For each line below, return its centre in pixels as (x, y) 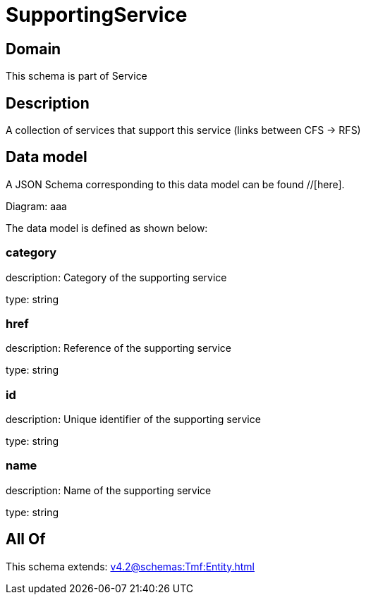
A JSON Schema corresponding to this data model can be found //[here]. (175, 184)
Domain (33, 49)
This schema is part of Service (77, 76)
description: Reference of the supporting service (118, 348)
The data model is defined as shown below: (107, 228)
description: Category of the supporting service (116, 277)
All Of (26, 539)
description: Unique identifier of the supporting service (133, 420)
